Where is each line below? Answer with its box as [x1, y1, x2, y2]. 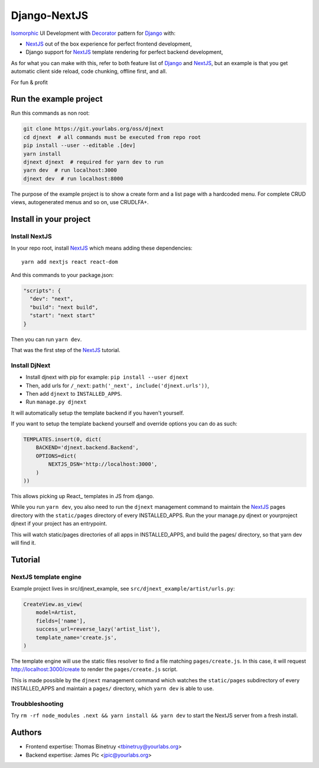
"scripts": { [23, 288, 61, 294]
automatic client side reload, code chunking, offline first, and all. [11, 68, 167, 75]
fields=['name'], [35, 617, 86, 624]
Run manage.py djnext [25, 398, 87, 405]
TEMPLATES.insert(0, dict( [23, 436, 102, 443]
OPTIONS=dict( [35, 453, 77, 459]
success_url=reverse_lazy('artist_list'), [35, 626, 161, 633]
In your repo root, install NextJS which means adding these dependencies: [11, 244, 193, 251]
